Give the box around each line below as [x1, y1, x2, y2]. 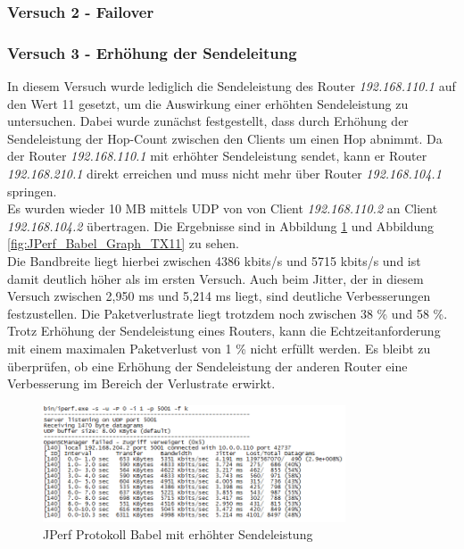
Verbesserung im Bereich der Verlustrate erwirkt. [7, 374, 276, 393]
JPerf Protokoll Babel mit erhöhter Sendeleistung [43, 525, 313, 544]
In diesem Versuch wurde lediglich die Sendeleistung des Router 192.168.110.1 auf [7, 77, 456, 96]
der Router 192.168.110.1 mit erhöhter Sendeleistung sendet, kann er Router [7, 146, 427, 165]
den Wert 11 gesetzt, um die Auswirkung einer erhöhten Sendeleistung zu [7, 94, 409, 112]
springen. [7, 181, 57, 200]
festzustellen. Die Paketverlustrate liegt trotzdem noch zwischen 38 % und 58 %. [7, 304, 448, 322]
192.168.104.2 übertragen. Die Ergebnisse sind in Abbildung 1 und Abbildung [7, 216, 435, 235]
